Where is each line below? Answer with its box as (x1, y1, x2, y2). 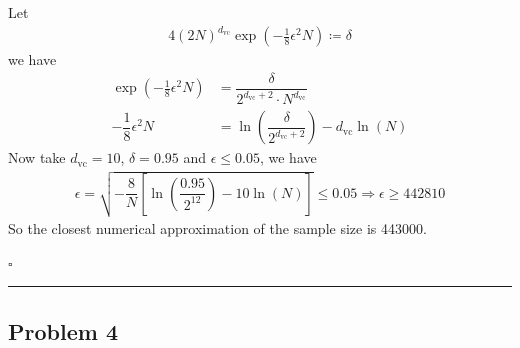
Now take (8, 147, 66, 168)
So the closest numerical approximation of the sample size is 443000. (8, 218, 427, 239)
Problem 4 (8, 315, 118, 346)
